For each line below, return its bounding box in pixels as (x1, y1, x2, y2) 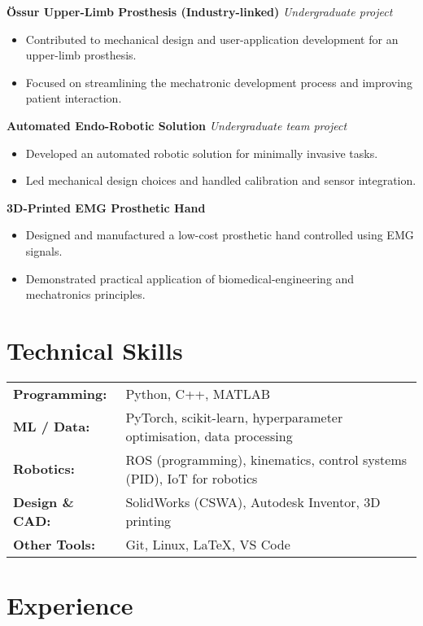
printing (125, 510, 172, 530)
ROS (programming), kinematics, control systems (125, 449, 408, 469)
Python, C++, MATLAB (125, 383, 271, 403)
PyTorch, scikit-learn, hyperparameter (125, 407, 343, 427)
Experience (7, 589, 133, 622)
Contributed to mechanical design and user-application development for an (25, 30, 399, 47)
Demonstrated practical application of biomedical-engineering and (25, 269, 355, 287)
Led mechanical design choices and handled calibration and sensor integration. (25, 172, 416, 189)
